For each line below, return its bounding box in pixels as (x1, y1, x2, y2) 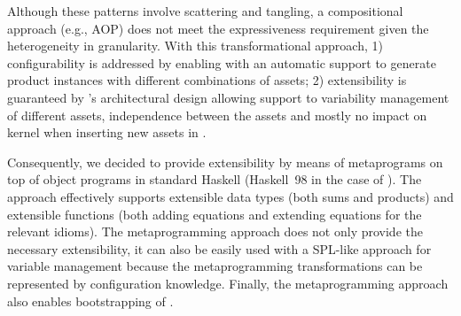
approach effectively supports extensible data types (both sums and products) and (7, 187, 454, 205)
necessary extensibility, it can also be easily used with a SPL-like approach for (7, 239, 432, 258)
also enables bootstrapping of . (7, 291, 174, 310)
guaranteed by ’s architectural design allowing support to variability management (7, 88, 449, 106)
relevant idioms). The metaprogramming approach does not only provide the (7, 222, 423, 241)
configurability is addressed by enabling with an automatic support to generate (7, 53, 436, 72)
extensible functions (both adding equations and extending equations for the (7, 204, 422, 223)
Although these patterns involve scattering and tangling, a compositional (7, 2, 403, 19)
